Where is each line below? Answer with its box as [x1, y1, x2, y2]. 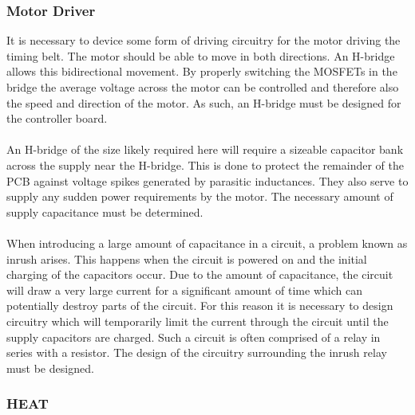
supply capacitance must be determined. [6, 203, 204, 220]
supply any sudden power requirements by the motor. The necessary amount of [6, 188, 393, 205]
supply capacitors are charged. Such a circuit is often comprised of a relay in [6, 328, 381, 345]
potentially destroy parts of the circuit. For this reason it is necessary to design [6, 297, 393, 314]
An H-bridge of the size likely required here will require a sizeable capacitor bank [6, 141, 404, 158]
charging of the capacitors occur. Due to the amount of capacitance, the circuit [6, 266, 393, 283]
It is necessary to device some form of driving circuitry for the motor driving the [6, 32, 401, 49]
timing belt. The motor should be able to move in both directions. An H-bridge [6, 47, 395, 64]
